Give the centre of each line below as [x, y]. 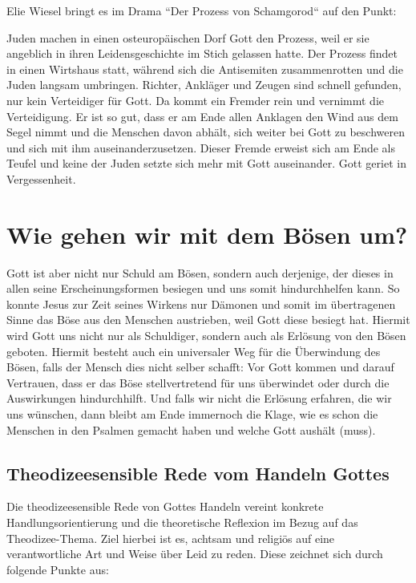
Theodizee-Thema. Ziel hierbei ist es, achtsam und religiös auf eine [171, 538]
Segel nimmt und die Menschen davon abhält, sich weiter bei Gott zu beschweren [206, 132]
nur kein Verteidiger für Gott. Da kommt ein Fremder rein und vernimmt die [195, 100]
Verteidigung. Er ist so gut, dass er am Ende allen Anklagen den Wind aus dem [202, 116]
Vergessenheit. [41, 178]
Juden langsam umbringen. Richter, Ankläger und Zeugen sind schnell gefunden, [204, 85]
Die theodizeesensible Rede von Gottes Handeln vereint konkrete [165, 506]
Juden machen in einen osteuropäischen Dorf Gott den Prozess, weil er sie [188, 37]
